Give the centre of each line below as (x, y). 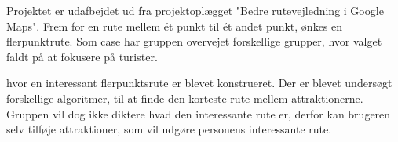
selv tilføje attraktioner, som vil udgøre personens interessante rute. (169, 129)
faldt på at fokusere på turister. (82, 56)
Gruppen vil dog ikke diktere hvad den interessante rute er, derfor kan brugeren (199, 113)
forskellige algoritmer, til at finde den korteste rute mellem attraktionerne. (185, 98)
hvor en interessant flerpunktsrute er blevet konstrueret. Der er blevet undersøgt (199, 83)
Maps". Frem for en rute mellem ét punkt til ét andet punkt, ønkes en (175, 25)
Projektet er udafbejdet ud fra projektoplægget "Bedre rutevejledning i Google (195, 10)
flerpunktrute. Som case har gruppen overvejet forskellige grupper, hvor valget (194, 41)
